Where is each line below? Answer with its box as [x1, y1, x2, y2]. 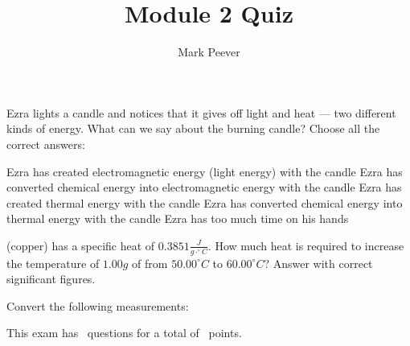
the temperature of [6, 254, 100, 271]
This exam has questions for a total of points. [6, 324, 242, 341]
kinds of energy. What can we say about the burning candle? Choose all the [6, 120, 380, 137]
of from [132, 254, 168, 271]
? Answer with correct [264, 254, 373, 271]
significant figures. [6, 270, 96, 287]
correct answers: [6, 135, 85, 152]
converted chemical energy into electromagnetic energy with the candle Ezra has [6, 179, 402, 196]
